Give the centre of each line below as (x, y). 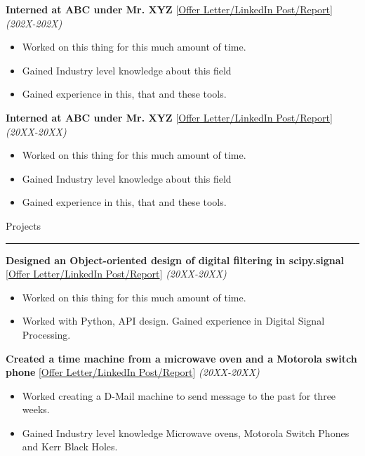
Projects (24, 225)
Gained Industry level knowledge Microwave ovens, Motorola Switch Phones (186, 432)
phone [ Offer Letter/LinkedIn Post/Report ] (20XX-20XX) (133, 372)
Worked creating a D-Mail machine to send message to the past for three (179, 395)
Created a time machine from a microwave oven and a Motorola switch (181, 358)
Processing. (46, 334)
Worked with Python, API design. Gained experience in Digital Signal (173, 321)
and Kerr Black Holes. (70, 447)
